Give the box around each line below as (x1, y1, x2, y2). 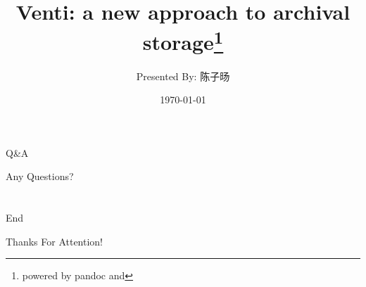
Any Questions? (6, 169, 74, 184)
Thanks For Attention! (6, 234, 103, 248)
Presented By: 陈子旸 (136, 68, 230, 83)
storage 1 (142, 25, 224, 56)
